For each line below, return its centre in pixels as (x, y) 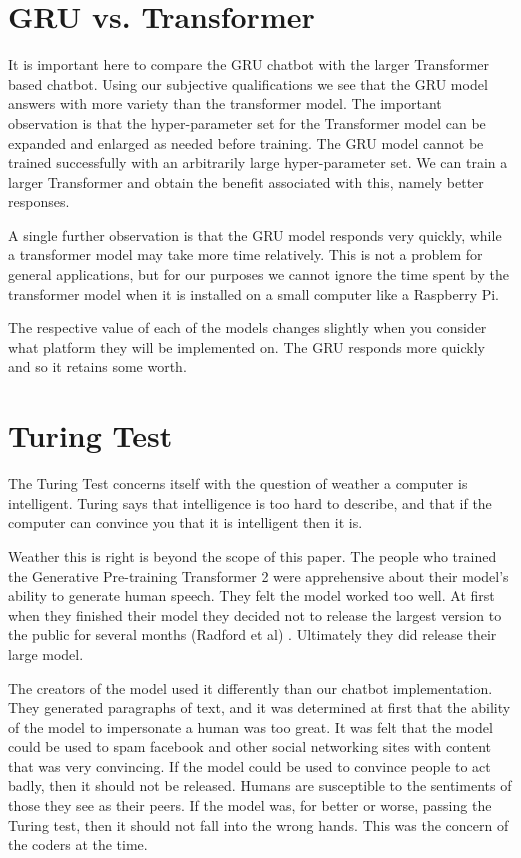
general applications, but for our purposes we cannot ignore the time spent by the (259, 274)
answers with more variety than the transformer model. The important (225, 103)
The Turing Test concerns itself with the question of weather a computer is (238, 483)
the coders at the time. (78, 844)
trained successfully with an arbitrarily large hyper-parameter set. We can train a (258, 162)
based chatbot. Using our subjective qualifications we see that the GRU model (248, 83)
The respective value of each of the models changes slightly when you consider (247, 327)
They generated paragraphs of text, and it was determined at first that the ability (259, 707)
